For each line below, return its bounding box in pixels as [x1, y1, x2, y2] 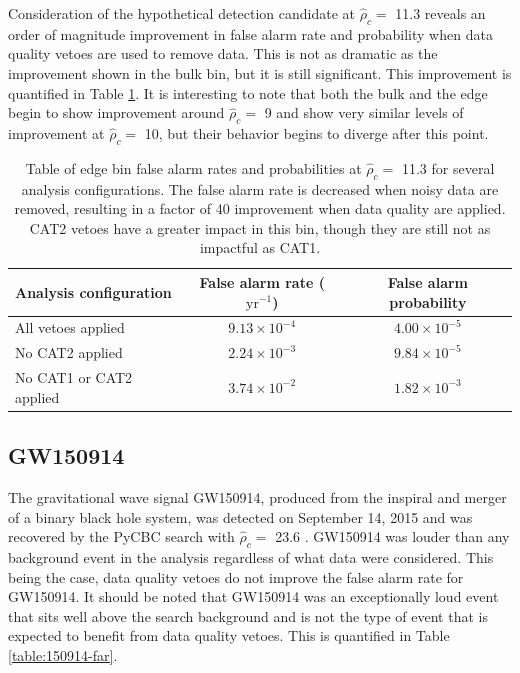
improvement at [8, 122, 105, 143]
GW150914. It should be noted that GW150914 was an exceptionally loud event [8, 586, 499, 607]
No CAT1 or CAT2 [15, 367, 133, 388]
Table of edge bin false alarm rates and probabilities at [25, 157, 362, 178]
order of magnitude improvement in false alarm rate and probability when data [8, 23, 493, 44]
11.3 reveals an [395, 3, 486, 23]
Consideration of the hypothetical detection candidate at [8, 3, 356, 23]
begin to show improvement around [8, 102, 225, 123]
